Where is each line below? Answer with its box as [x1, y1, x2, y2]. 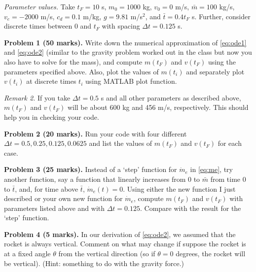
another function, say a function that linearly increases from [4, 173, 186, 184]
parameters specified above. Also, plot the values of [4, 66, 159, 76]
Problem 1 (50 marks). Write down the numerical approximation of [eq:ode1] [4, 37, 247, 47]
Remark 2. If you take [4, 92, 71, 102]
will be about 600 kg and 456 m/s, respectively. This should [67, 102, 249, 112]
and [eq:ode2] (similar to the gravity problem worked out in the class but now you [4, 47, 252, 57]
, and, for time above [15, 183, 78, 194]
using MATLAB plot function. [85, 76, 177, 86]
